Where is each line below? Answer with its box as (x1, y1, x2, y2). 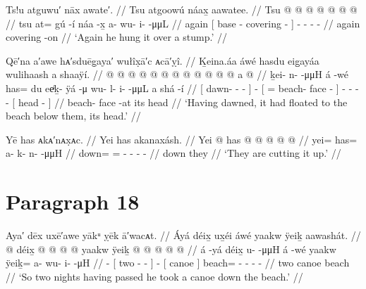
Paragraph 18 (6, 187, 140, 216)
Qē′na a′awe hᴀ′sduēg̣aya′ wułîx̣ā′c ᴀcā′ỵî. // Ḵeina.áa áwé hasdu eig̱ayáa (6, 53, 319, 68)
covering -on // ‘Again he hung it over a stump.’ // (6, 30, 227, 44)
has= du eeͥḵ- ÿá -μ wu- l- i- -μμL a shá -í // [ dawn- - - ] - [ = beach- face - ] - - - (6, 80, 359, 95)
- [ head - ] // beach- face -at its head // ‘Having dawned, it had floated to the (6, 94, 348, 109)
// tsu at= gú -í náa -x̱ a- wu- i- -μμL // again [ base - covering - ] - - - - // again (6, 15, 360, 30)
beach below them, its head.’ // (6, 108, 141, 123)
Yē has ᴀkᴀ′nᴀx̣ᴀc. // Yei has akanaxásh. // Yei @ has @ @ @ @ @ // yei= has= (6, 131, 358, 146)
